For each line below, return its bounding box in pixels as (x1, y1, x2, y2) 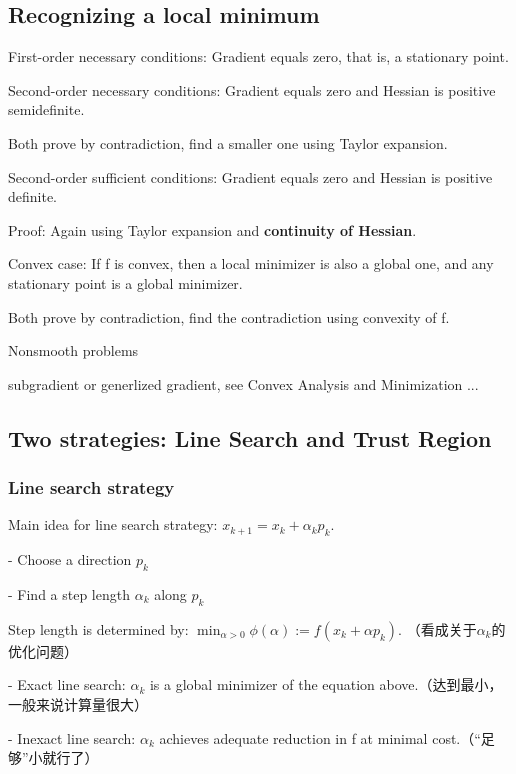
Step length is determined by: (8, 618, 189, 639)
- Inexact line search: (8, 727, 136, 748)
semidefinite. (8, 99, 85, 120)
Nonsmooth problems (8, 340, 139, 361)
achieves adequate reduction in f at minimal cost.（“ (159, 727, 481, 748)
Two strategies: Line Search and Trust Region (8, 422, 492, 453)
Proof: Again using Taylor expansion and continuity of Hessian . (8, 219, 417, 240)
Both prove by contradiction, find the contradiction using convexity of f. (8, 306, 450, 327)
